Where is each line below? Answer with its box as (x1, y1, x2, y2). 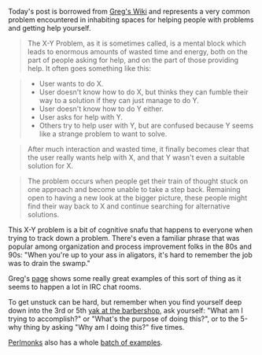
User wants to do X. (39, 79, 104, 88)
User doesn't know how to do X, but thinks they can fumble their (39, 87, 249, 97)
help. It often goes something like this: (27, 64, 152, 73)
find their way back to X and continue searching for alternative (27, 202, 231, 211)
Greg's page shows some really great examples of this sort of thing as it (8, 274, 242, 283)
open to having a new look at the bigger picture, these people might (27, 193, 248, 202)
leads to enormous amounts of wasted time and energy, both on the (27, 47, 248, 56)
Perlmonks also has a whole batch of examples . (8, 338, 163, 347)
